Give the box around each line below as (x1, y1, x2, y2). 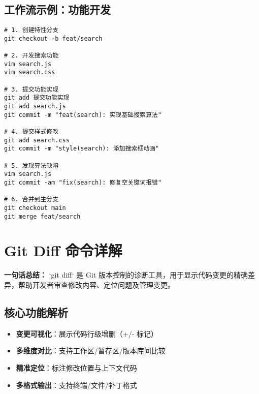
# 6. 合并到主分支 (4, 196, 59, 203)
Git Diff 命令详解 (4, 240, 122, 261)
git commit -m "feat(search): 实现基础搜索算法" (4, 111, 161, 118)
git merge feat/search (4, 213, 81, 220)
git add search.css (4, 136, 70, 144)
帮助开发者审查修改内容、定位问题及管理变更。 (18, 280, 175, 290)
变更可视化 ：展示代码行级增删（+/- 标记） (16, 328, 158, 339)
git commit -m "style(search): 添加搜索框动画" (4, 145, 159, 153)
